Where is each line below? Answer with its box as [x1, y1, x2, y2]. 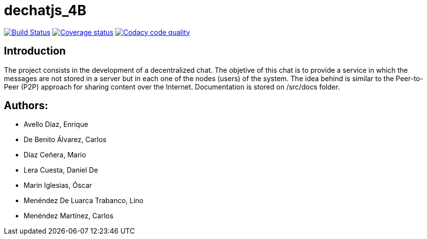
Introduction [4, 45, 66, 58]
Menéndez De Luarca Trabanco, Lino [24, 196, 144, 205]
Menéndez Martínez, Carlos [24, 211, 114, 220]
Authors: [4, 99, 48, 112]
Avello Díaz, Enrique [24, 120, 89, 129]
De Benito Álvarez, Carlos [24, 135, 107, 144]
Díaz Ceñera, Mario [24, 150, 86, 159]
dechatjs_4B [4, 2, 87, 19]
